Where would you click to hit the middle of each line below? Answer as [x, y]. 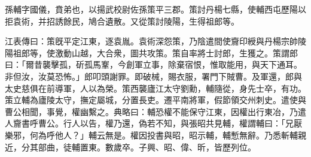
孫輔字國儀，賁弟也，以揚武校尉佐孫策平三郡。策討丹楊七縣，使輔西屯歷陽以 [155, 9]
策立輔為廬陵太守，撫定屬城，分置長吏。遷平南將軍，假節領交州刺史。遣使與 [155, 100]
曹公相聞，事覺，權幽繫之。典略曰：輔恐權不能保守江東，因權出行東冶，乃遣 [155, 111]
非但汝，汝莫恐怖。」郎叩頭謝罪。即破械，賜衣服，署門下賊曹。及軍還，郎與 [153, 76]
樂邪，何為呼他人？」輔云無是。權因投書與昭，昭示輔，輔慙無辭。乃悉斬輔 [151, 135]
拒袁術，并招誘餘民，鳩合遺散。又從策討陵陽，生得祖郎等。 [122, 21]
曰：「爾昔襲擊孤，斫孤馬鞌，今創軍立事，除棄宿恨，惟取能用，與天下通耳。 [153, 64]
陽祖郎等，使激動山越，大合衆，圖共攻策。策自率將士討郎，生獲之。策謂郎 [151, 52]
